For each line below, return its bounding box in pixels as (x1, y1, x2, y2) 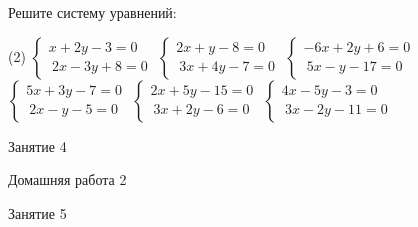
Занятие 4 (8, 135, 67, 156)
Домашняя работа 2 (8, 169, 127, 190)
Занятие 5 (8, 202, 67, 223)
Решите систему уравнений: (8, 2, 177, 22)
